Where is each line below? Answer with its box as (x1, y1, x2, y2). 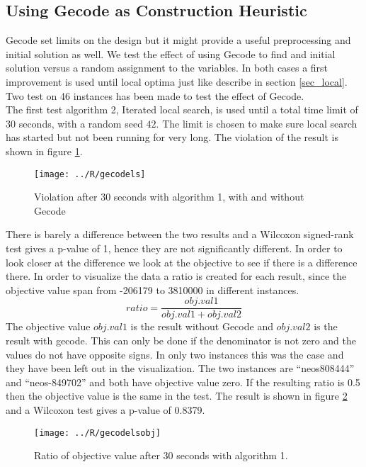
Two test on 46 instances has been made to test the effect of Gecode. (6, 88, 304, 103)
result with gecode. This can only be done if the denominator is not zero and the (6, 333, 357, 348)
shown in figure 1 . (6, 143, 83, 158)
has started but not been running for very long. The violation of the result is (6, 130, 338, 145)
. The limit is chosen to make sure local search (156, 116, 358, 130)
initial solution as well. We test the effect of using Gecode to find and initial (6, 46, 336, 61)
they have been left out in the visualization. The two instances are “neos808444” (6, 361, 355, 376)
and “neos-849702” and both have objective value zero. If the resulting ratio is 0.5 (6, 374, 360, 389)
